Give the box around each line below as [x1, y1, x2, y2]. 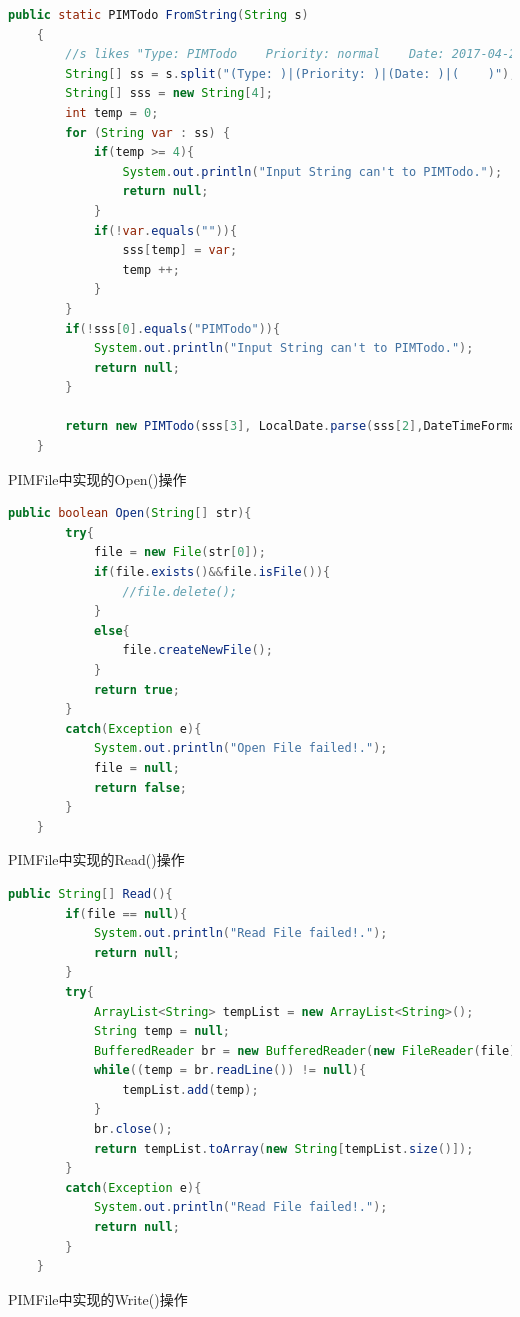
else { [93, 623, 130, 638]
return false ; [93, 780, 187, 795]
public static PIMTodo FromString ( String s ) [8, 8, 309, 22]
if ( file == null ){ [65, 906, 188, 921]
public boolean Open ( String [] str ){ [8, 506, 252, 521]
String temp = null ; [93, 1024, 230, 1039]
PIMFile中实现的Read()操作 [8, 849, 185, 870]
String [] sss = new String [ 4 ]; [65, 86, 273, 101]
